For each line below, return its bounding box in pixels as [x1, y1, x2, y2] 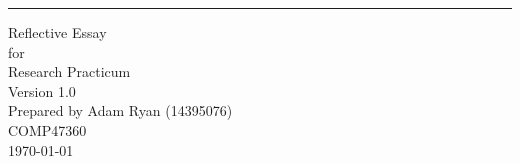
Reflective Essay [8, 22, 107, 42]
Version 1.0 [8, 80, 76, 101]
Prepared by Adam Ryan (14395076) [8, 100, 233, 121]
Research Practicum [8, 61, 131, 82]
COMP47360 [8, 119, 87, 140]
